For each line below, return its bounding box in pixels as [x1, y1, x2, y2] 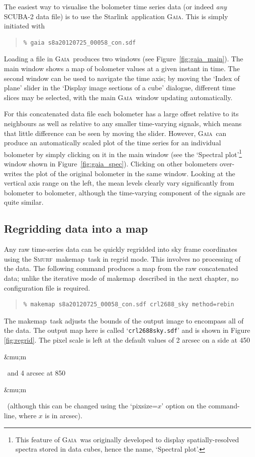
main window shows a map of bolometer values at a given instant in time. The [4, 63, 240, 73]
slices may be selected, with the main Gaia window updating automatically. [4, 92, 232, 102]
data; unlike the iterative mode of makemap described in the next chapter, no [4, 272, 239, 283]
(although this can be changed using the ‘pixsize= [7, 401, 158, 411]
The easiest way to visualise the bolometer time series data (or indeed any [4, 1, 227, 11]
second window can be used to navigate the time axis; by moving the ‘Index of [4, 73, 240, 83]
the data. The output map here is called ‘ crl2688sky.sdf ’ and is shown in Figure [4, 325, 251, 335]
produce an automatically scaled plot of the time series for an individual [4, 137, 221, 148]
